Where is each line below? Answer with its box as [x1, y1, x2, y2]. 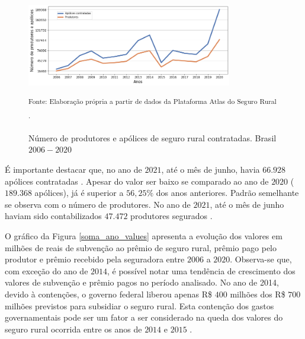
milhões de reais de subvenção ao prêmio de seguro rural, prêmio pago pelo [5, 241, 277, 254]
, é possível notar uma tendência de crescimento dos [107, 264, 296, 277]
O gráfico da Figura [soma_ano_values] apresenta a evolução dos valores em [5, 230, 282, 242]
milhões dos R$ [230, 287, 285, 300]
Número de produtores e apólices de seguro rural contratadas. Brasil [28, 131, 277, 144]
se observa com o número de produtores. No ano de [5, 198, 191, 210]
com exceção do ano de [5, 264, 88, 277]
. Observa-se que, [230, 253, 292, 265]
